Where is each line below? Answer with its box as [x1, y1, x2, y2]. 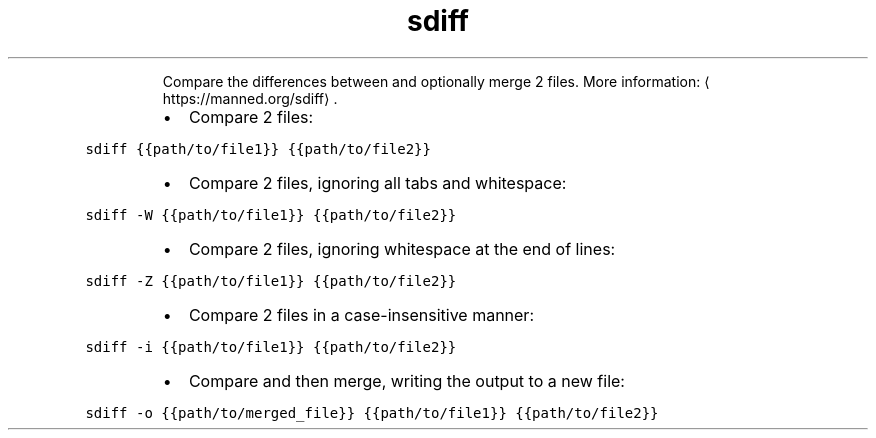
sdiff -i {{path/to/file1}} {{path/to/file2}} [85, 338, 457, 355]
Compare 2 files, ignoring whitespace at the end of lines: [188, 238, 616, 259]
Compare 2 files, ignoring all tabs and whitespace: [188, 172, 567, 193]
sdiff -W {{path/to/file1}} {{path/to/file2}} [85, 206, 457, 223]
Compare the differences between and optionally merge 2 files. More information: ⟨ [162, 72, 710, 90]
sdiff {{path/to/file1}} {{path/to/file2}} [85, 140, 431, 157]
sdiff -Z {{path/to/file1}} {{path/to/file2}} [85, 272, 457, 289]
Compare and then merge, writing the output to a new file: [188, 370, 625, 391]
